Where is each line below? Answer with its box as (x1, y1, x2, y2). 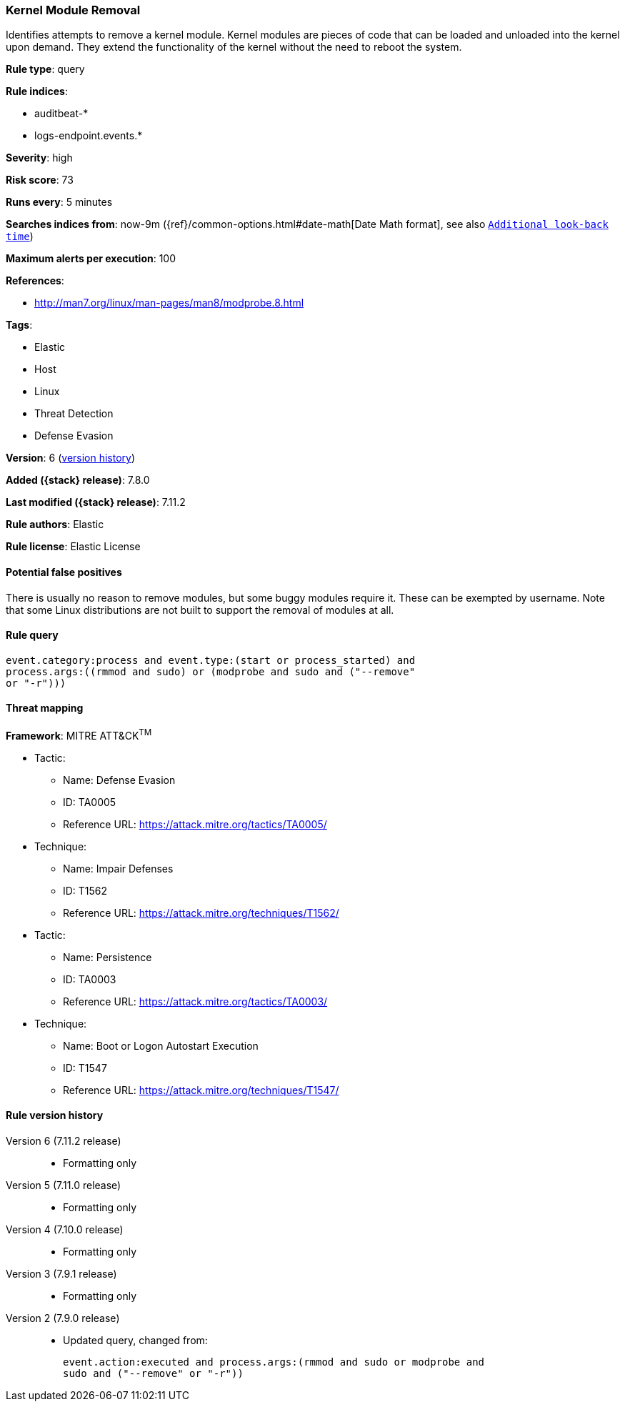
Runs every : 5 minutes (6, 196, 113, 209)
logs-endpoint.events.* (34, 129, 143, 142)
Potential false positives (6, 565, 122, 578)
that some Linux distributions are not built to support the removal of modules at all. (6, 603, 394, 616)
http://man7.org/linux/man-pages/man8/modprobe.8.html (34, 297, 304, 309)
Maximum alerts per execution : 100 (6, 252, 176, 265)
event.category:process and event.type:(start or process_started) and (6, 654, 416, 666)
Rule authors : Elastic (6, 518, 104, 531)
